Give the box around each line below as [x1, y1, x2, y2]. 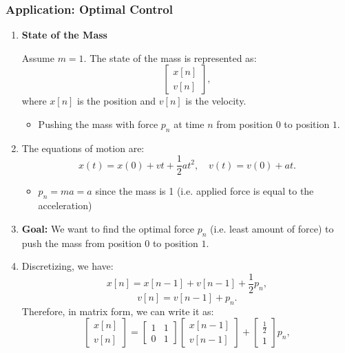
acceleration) [38, 198, 92, 213]
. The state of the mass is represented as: [83, 50, 257, 65]
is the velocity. [185, 94, 247, 108]
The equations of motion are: [21, 140, 145, 155]
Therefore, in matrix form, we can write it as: [21, 303, 214, 318]
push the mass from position [21, 235, 142, 250]
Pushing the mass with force [38, 117, 158, 131]
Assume [21, 50, 54, 65]
